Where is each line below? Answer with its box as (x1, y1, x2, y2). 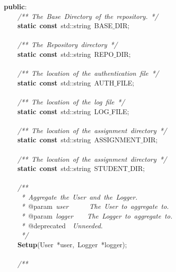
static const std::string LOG (18, 106, 109, 116)
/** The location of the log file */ (18, 96, 125, 106)
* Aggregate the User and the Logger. (21, 191, 138, 202)
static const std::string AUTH (18, 77, 114, 87)
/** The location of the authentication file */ (18, 68, 159, 78)
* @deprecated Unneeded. (21, 220, 103, 230)
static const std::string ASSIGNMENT (18, 135, 141, 145)
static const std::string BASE (18, 20, 113, 31)
